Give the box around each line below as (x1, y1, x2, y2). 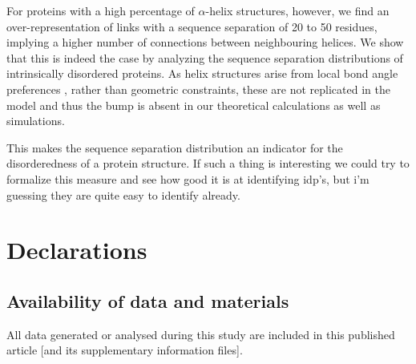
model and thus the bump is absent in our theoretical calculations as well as (6, 96, 381, 113)
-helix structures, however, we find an (205, 2, 390, 18)
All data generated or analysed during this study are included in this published (6, 326, 395, 342)
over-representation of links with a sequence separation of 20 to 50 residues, (6, 18, 378, 34)
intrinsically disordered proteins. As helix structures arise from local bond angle (6, 65, 398, 82)
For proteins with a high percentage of (6, 2, 195, 18)
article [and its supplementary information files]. (6, 342, 243, 358)
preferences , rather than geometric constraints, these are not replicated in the (6, 80, 390, 97)
